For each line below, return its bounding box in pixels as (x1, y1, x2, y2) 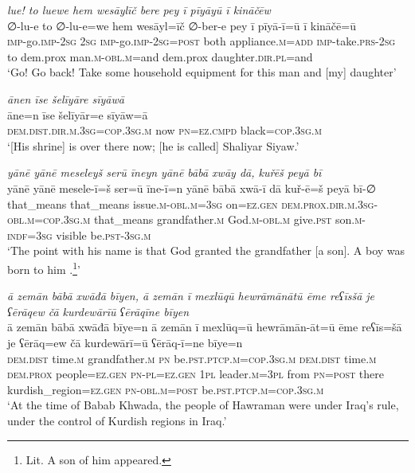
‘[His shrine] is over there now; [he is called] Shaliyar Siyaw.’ (7, 137, 300, 154)
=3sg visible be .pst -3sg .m (27, 226, 151, 243)
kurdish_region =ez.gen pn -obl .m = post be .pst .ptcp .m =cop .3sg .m (7, 381, 324, 397)
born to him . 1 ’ (7, 258, 80, 277)
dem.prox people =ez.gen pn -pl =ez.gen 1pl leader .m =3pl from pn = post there (7, 365, 385, 382)
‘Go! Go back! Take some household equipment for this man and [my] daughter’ (7, 64, 397, 80)
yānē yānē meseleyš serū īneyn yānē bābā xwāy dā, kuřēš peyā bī (7, 164, 322, 181)
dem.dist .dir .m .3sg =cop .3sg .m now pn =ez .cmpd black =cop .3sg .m (7, 122, 322, 139)
